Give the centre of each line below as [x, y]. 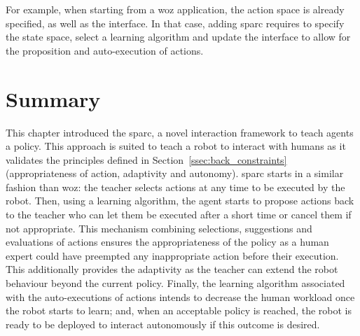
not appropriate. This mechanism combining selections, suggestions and [159, 228]
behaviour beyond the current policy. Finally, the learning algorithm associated [175, 283]
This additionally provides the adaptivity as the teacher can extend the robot [172, 269]
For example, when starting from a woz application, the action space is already [175, 9]
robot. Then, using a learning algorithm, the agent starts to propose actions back [180, 201]
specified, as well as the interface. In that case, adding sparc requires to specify [175, 23]
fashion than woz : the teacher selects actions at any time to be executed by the [175, 187]
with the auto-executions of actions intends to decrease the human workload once [180, 296]
